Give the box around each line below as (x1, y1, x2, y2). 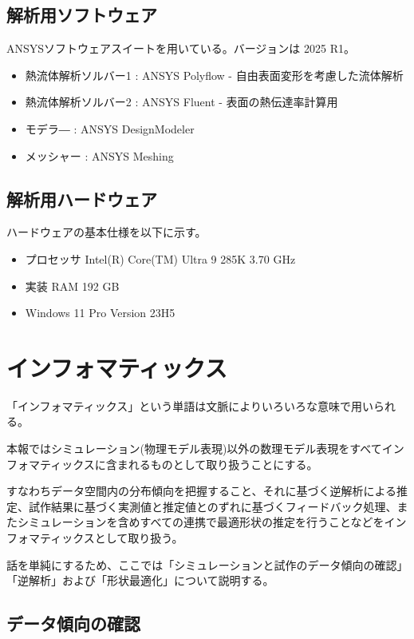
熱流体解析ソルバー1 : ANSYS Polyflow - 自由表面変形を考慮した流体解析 (25, 66, 404, 83)
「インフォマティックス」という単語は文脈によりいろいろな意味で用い (6, 397, 374, 414)
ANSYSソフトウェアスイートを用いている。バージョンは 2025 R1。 (6, 40, 355, 57)
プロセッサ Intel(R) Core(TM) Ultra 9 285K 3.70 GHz (25, 250, 296, 267)
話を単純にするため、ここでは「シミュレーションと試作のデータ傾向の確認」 (6, 556, 408, 573)
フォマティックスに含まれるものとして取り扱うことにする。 (6, 455, 318, 472)
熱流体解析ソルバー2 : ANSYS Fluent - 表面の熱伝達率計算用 (25, 93, 338, 110)
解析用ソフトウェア (6, 2, 157, 27)
